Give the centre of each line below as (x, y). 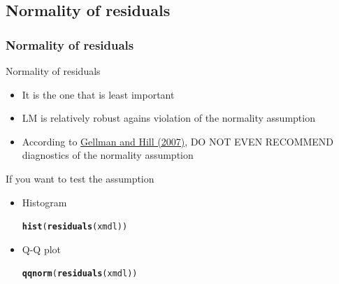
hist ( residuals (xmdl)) (75, 227)
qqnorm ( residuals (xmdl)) (80, 274)
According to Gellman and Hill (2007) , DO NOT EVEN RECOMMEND (178, 141)
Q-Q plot (42, 249)
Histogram (44, 202)
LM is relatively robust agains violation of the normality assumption (168, 118)
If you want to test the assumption (80, 178)
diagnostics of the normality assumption (108, 155)
